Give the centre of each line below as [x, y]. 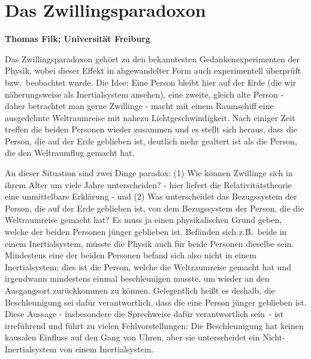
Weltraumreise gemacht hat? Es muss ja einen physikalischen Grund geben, [144, 220]
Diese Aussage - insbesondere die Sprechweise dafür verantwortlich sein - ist [144, 314]
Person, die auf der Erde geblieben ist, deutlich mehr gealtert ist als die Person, [151, 141]
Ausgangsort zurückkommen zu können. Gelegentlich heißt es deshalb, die [140, 290]
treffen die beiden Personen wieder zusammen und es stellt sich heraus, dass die [151, 129]
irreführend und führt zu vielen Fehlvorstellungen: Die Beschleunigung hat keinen [154, 325]
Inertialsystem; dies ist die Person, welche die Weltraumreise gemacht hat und [148, 266]
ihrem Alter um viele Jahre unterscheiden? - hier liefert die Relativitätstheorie [148, 184]
